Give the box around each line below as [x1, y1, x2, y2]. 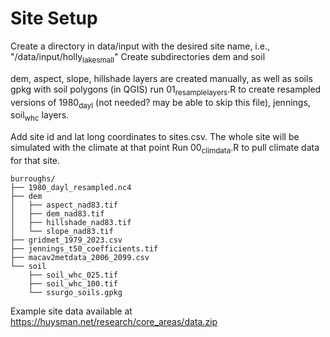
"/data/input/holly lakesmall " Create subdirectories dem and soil [10, 50, 266, 65]
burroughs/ [10, 173, 56, 184]
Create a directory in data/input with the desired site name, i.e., [10, 40, 271, 52]
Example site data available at [10, 305, 133, 317]
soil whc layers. [10, 109, 70, 124]
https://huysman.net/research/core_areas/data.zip [10, 315, 218, 327]
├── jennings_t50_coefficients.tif [10, 243, 159, 254]
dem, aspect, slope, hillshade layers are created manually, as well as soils [10, 72, 313, 84]
